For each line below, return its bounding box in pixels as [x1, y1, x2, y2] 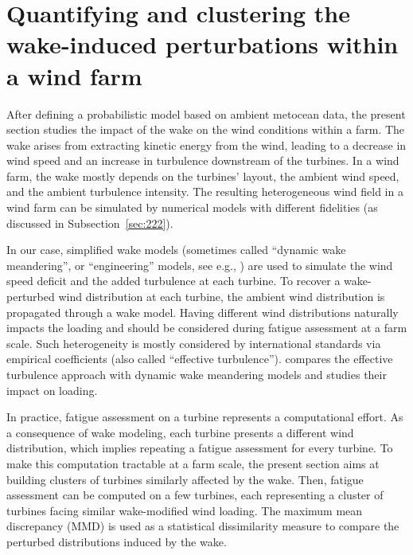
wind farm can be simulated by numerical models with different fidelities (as [6, 199, 378, 216]
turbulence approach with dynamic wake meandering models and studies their [6, 366, 387, 382]
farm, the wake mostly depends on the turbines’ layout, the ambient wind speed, [6, 167, 399, 184]
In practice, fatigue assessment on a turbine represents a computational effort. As [6, 408, 403, 425]
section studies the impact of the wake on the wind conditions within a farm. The [6, 121, 405, 138]
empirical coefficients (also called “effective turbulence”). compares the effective [6, 350, 393, 367]
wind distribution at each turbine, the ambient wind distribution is [58, 288, 385, 305]
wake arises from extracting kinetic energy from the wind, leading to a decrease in [6, 136, 407, 153]
